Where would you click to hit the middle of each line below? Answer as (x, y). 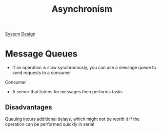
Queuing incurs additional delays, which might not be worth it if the (72, 119)
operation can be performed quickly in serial (50, 124)
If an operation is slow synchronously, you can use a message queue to (84, 68)
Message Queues (41, 54)
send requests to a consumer (42, 73)
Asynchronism (82, 9)
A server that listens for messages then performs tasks (67, 92)
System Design (20, 34)
